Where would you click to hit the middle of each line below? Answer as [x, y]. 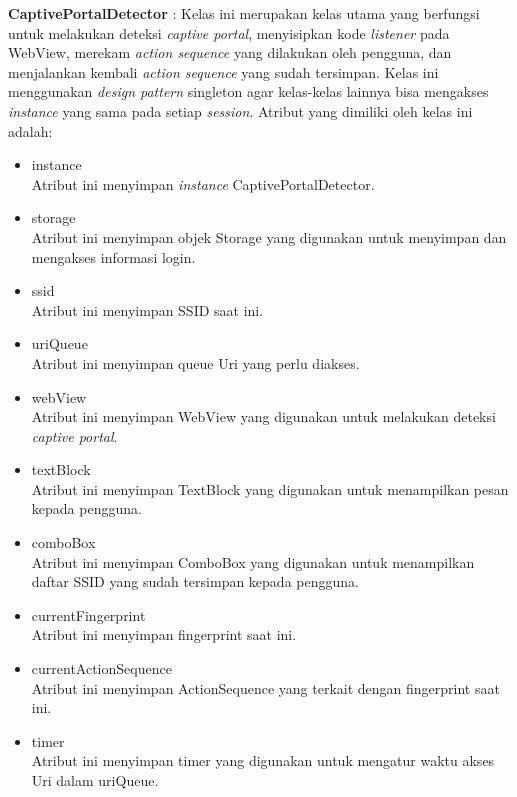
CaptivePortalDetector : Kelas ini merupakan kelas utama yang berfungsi [244, 13]
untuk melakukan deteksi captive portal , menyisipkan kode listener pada [229, 32]
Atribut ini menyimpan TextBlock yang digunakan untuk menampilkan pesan [270, 488]
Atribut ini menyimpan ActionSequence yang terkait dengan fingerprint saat [265, 687]
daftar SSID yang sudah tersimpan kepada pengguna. [195, 581]
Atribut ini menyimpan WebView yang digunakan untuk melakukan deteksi [263, 416]
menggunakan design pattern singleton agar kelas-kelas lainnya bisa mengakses [248, 91]
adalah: [30, 130]
